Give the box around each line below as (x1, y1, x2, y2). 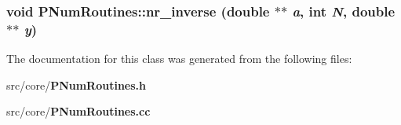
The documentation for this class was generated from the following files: (6, 50, 352, 67)
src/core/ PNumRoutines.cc (6, 103, 151, 119)
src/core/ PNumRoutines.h (6, 76, 146, 93)
